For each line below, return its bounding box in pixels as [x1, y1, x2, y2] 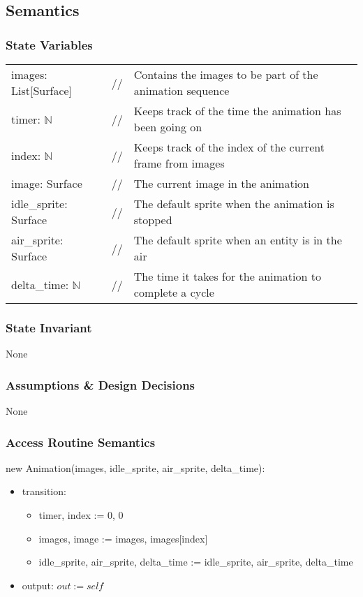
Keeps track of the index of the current [133, 139, 325, 155]
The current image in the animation [133, 175, 310, 191]
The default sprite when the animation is [133, 196, 334, 212]
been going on [133, 119, 202, 135]
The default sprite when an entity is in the [133, 232, 342, 248]
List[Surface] [11, 82, 73, 98]
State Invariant [6, 318, 92, 336]
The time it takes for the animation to [133, 268, 321, 284]
